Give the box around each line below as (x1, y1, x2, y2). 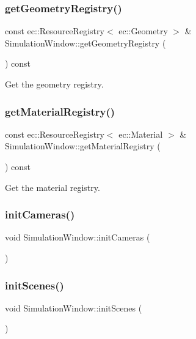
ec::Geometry (118, 24, 168, 37)
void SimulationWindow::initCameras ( (5, 231, 150, 244)
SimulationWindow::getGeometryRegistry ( (5, 36, 166, 49)
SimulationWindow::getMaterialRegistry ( (5, 140, 161, 152)
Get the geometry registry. (5, 78, 104, 90)
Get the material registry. (5, 181, 100, 193)
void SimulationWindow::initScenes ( (5, 301, 142, 314)
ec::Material (118, 127, 163, 140)
